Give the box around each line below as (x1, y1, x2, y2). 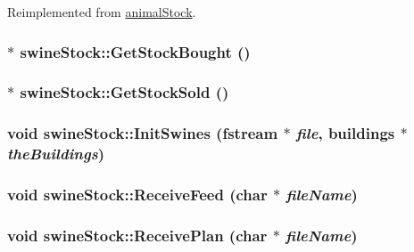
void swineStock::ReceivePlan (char (7, 224, 268, 246)
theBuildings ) (7, 142, 105, 165)
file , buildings (295, 122, 395, 144)
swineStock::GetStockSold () (20, 81, 229, 103)
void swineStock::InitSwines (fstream (7, 122, 278, 144)
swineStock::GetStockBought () (20, 40, 251, 62)
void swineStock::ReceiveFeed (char (7, 183, 268, 205)
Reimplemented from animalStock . (7, 3, 196, 20)
